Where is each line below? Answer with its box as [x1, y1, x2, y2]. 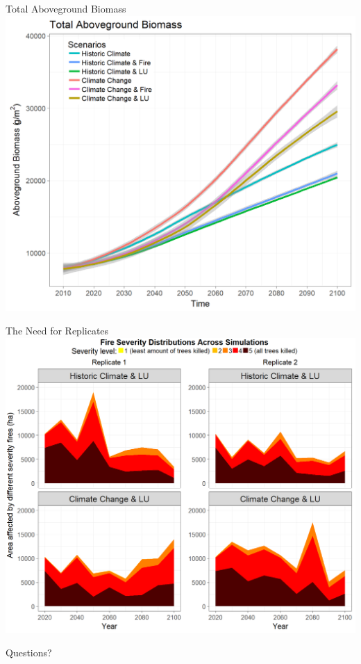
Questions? [6, 645, 52, 659]
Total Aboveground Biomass [6, 1, 126, 15]
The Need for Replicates [6, 323, 109, 337]
